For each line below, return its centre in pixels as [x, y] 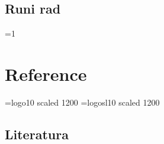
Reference [46, 73]
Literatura [37, 134]
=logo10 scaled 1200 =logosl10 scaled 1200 [82, 102]
